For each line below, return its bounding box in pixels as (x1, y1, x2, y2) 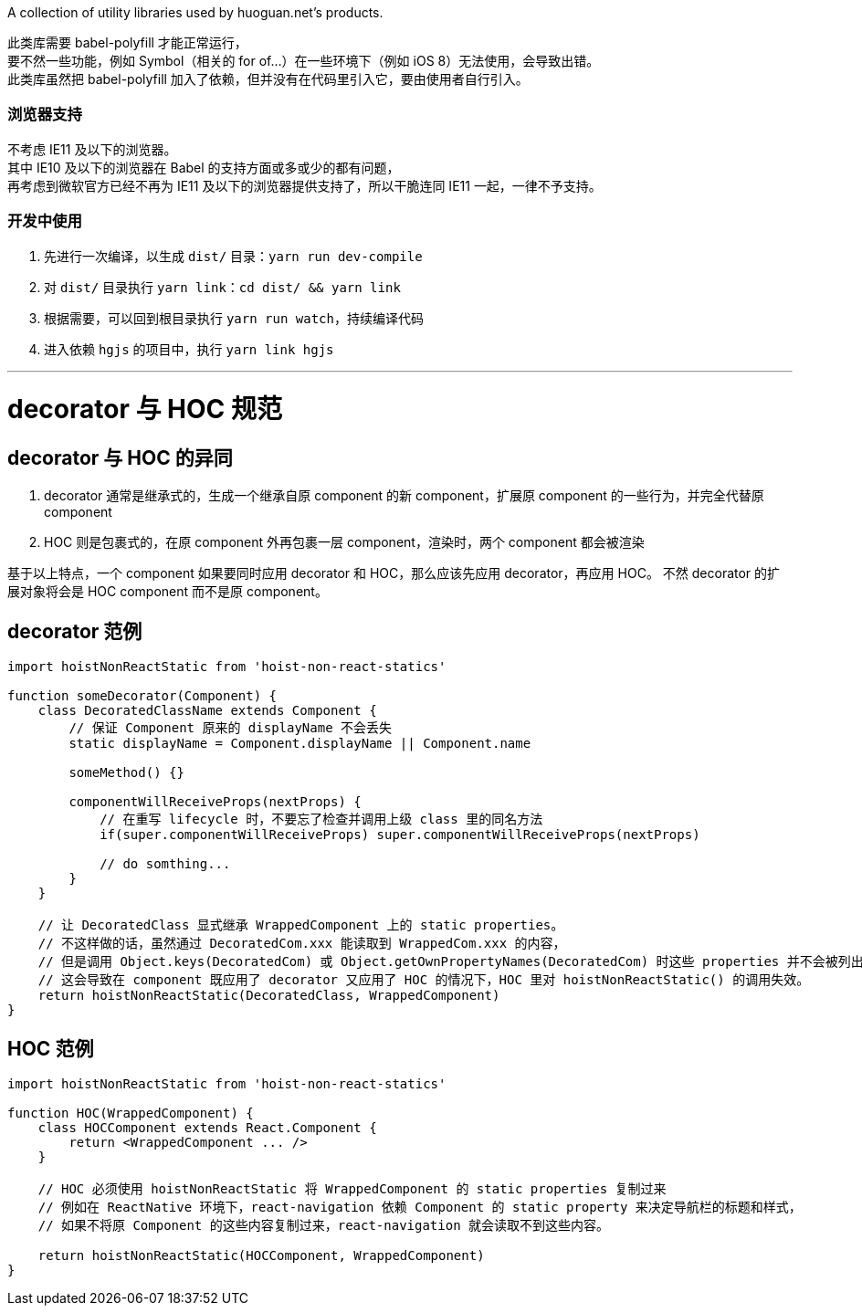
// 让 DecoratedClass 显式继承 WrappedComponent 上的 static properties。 (37, 918, 564, 933)
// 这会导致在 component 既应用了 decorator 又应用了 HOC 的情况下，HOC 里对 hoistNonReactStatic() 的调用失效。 (37, 972, 810, 988)
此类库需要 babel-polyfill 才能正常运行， (7, 35, 247, 50)
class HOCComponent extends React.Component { (37, 1120, 377, 1136)
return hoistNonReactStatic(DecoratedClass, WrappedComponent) (37, 988, 500, 1003)
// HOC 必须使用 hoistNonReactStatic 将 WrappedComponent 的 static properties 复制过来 (37, 1182, 667, 1197)
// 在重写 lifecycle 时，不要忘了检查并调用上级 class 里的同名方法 (100, 812, 543, 827)
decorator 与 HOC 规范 (7, 394, 282, 425)
